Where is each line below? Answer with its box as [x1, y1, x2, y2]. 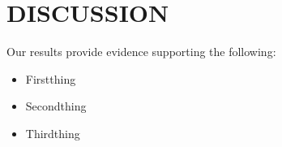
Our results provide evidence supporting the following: [6, 43, 276, 60]
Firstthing [25, 70, 76, 87]
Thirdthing [25, 124, 80, 141]
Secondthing [25, 97, 87, 115]
